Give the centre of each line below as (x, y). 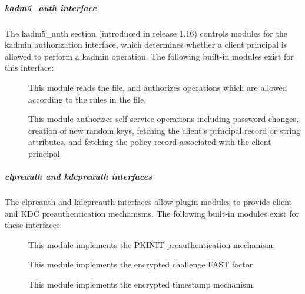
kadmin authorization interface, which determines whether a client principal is (146, 44)
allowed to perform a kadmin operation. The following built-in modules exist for (149, 56)
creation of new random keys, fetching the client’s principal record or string (165, 130)
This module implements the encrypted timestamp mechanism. (142, 284)
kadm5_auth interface (51, 7)
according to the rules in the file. (87, 99)
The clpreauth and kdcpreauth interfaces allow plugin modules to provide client (149, 202)
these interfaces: (34, 225)
